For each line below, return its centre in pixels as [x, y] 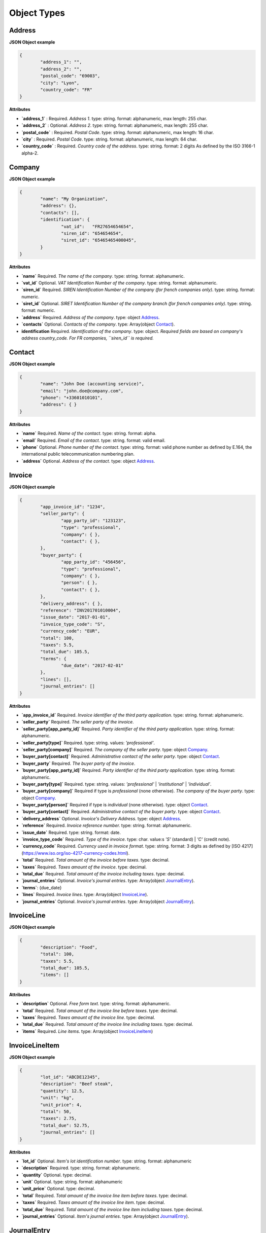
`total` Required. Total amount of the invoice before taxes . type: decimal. [95, 860]
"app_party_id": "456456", [94, 562]
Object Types [37, 13]
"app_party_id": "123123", [94, 521]
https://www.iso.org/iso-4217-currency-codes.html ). [76, 853]
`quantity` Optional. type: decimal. [57, 1175]
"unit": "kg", [57, 1098]
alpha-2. [30, 153]
